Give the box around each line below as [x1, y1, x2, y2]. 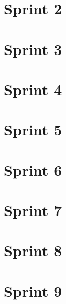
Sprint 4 [4, 78, 62, 99]
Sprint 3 [4, 38, 62, 59]
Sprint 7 [4, 200, 62, 221]
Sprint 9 [4, 280, 62, 301]
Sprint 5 [4, 119, 62, 140]
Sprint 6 [4, 159, 62, 180]
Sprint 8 [4, 240, 62, 261]
